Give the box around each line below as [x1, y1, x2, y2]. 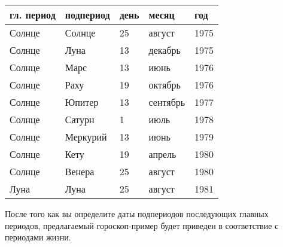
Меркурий [65, 130, 107, 144]
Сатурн [65, 112, 95, 126]
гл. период [10, 8, 56, 22]
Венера [65, 164, 95, 178]
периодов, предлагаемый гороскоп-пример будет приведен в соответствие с [5, 219, 279, 231]
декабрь [148, 43, 181, 57]
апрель [148, 147, 177, 161]
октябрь [148, 78, 181, 92]
